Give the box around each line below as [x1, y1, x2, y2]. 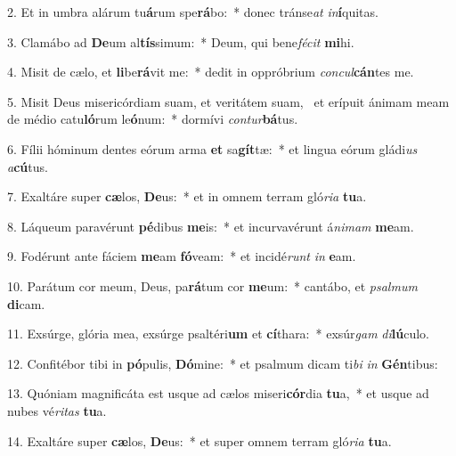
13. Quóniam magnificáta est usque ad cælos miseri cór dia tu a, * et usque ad [7, 384, 429, 403]
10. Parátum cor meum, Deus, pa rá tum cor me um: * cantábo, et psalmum [7, 276, 418, 295]
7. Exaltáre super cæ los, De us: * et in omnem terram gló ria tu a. [7, 187, 367, 206]
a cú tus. [7, 157, 48, 175]
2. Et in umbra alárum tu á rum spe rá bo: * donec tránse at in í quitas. [7, 3, 379, 20]
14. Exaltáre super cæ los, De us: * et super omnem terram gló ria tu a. [7, 431, 392, 450]
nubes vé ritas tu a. [7, 401, 107, 419]
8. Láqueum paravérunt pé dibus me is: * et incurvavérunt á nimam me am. [7, 216, 414, 235]
